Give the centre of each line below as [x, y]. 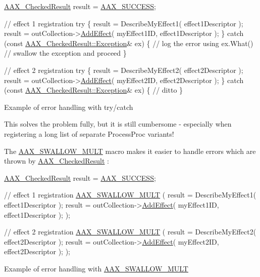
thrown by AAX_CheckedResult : [57, 161]
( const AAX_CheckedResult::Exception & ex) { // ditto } [94, 90]
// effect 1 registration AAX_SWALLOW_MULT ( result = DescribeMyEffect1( [130, 195]
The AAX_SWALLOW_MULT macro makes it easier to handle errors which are [130, 151]
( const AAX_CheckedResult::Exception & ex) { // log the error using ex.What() [129, 43]
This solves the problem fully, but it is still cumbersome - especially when [118, 124]
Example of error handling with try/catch [69, 107]
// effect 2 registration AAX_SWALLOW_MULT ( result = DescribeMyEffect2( [130, 232]
